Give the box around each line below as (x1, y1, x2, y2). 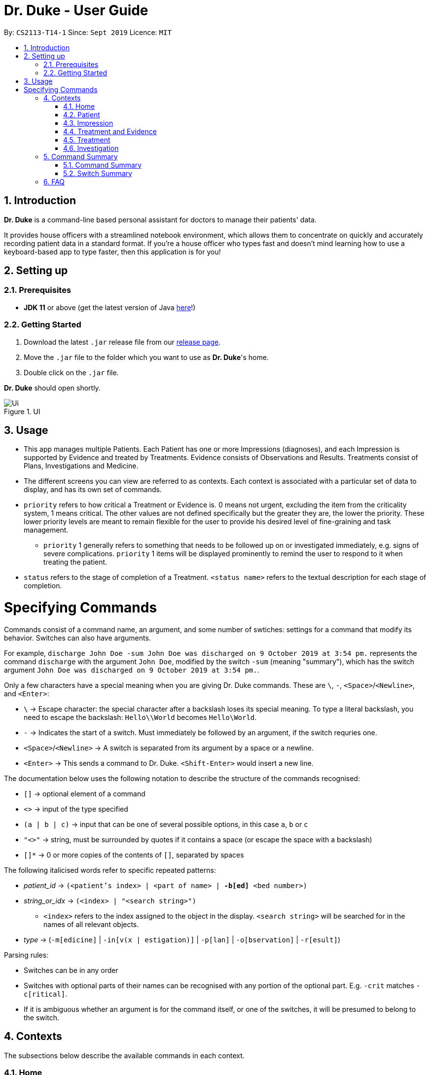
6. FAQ (43, 177, 65, 186)
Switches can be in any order (24, 966, 118, 974)
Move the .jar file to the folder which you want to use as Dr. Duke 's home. (24, 353, 269, 361)
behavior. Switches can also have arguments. (4, 633, 151, 642)
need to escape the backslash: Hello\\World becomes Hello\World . (24, 713, 257, 721)
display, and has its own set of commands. (24, 485, 162, 494)
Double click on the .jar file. (24, 368, 119, 377)
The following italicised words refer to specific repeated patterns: (4, 865, 216, 874)
